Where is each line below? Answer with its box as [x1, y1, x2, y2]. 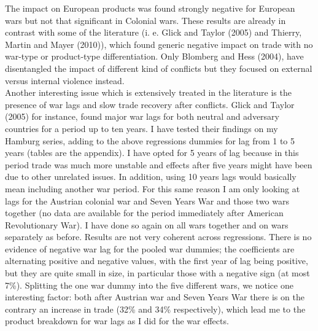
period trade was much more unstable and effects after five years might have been [5, 158, 312, 171]
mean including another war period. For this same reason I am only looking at [5, 182, 300, 195]
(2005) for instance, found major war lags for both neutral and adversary [5, 110, 280, 123]
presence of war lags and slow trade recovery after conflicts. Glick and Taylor [5, 98, 295, 111]
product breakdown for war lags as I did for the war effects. [5, 314, 229, 327]
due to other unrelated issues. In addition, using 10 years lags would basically [5, 170, 297, 183]
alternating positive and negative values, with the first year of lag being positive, [5, 254, 308, 267]
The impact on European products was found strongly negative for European [5, 2, 295, 14]
